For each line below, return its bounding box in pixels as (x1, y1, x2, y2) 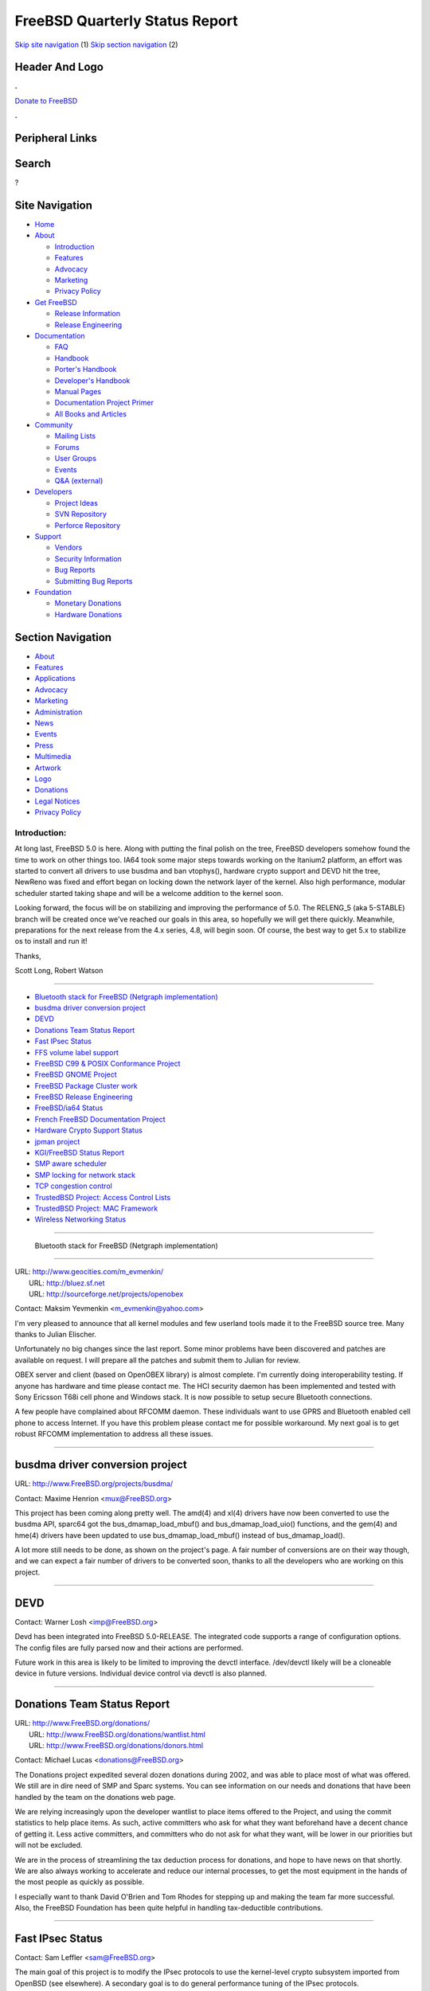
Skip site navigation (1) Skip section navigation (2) (14, 40, 178, 49)
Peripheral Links (14, 131, 97, 145)
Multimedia (34, 752, 72, 761)
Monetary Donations (54, 598, 122, 608)
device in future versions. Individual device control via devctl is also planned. (14, 1668, 267, 1678)
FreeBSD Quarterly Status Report (14, 12, 238, 29)
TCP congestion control (34, 1181, 113, 1191)
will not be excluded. (14, 1840, 83, 1850)
